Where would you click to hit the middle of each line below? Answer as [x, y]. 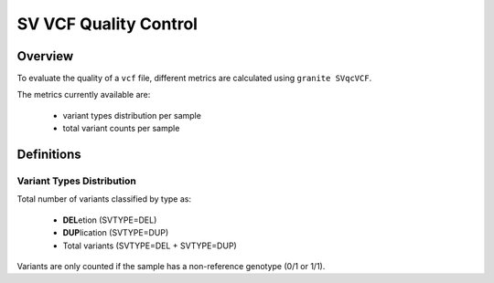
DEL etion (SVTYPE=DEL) [110, 220]
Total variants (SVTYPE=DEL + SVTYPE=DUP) [150, 246]
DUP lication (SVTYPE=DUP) [116, 233]
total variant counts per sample [121, 129]
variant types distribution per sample [132, 115]
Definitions [49, 155]
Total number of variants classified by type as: [104, 199]
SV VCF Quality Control [107, 24]
